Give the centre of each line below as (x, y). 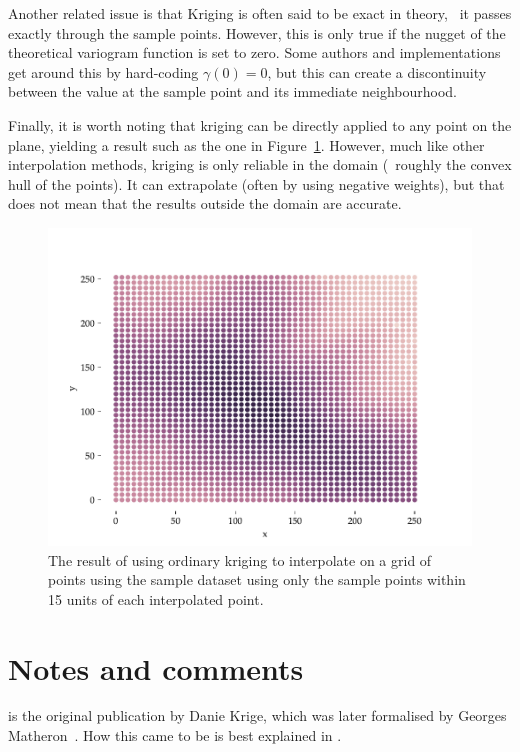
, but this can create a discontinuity (377, 71)
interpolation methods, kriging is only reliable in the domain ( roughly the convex (260, 164)
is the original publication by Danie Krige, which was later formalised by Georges (257, 715)
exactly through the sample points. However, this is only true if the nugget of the (257, 32)
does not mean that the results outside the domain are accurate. (205, 203)
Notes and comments (156, 667)
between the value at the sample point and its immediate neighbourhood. (232, 91)
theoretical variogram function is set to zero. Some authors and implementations (254, 52)
